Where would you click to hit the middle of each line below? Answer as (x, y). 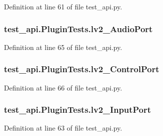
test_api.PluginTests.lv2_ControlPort (82, 69)
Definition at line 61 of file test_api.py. (63, 6)
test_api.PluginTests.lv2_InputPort (78, 110)
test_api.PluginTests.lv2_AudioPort (78, 28)
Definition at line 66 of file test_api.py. (63, 87)
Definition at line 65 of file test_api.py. (63, 47)
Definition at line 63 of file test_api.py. (63, 128)
